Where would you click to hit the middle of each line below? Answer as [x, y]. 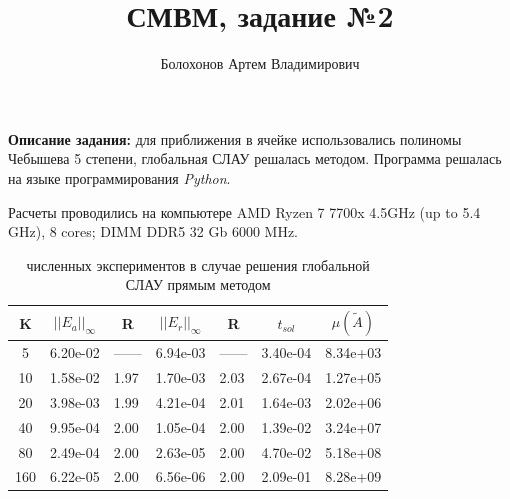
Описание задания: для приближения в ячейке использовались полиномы [235, 138]
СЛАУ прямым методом [198, 284]
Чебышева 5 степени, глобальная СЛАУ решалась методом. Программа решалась [255, 158]
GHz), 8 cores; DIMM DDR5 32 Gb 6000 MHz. [153, 231]
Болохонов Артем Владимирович [260, 63]
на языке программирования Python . [119, 177]
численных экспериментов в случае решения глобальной [198, 264]
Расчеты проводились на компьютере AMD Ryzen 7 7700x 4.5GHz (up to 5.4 [244, 211]
